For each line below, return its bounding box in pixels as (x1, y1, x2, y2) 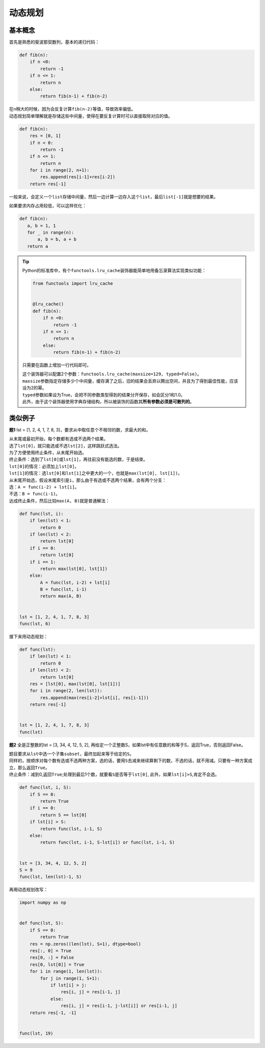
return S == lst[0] (40, 812, 87, 818)
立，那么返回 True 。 (9, 765, 50, 770)
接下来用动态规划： (9, 634, 48, 640)
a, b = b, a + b (37, 236, 77, 242)
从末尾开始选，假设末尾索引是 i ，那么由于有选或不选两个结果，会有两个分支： (9, 477, 167, 483)
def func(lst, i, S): (19, 785, 72, 791)
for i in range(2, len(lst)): (29, 688, 103, 694)
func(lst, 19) (19, 1030, 53, 1036)
